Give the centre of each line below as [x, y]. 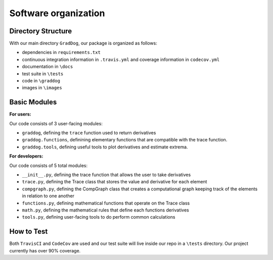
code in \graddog [41, 81]
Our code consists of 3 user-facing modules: [56, 123]
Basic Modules [33, 102]
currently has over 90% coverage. [45, 250]
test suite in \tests [43, 74]
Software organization [57, 13]
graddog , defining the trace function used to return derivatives [89, 133]
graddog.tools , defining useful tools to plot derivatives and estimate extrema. [105, 147]
